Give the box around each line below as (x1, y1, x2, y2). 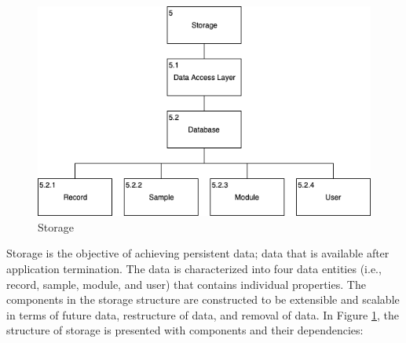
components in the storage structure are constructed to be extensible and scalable (6, 291, 400, 308)
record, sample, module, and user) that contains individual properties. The (6, 275, 366, 292)
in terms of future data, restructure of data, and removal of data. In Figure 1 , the (6, 306, 399, 323)
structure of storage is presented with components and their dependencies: (6, 322, 364, 338)
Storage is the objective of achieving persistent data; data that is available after (6, 245, 390, 261)
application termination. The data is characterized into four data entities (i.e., (6, 261, 382, 277)
